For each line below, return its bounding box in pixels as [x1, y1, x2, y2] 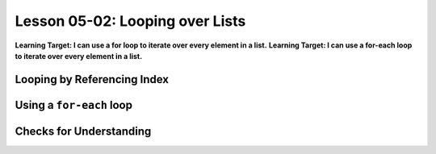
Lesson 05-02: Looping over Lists [15, 12, 246, 30]
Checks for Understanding [15, 124, 152, 138]
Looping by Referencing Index [15, 73, 170, 86]
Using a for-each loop [15, 98, 133, 112]
